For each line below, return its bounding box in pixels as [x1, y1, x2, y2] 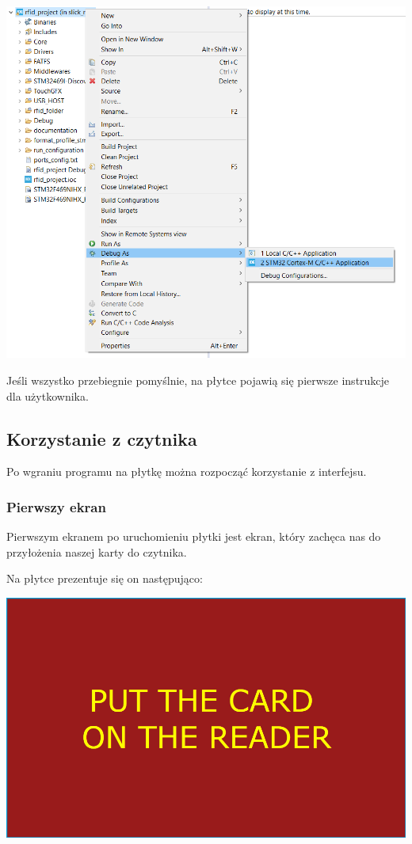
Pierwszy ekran [6, 496, 106, 516]
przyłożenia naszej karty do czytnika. [6, 543, 187, 560]
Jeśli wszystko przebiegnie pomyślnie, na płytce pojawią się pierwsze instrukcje [6, 372, 390, 389]
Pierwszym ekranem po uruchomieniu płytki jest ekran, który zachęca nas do [6, 528, 381, 545]
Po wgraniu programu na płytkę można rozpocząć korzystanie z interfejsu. [6, 463, 367, 480]
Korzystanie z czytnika [6, 426, 197, 451]
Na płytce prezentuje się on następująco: [6, 570, 203, 587]
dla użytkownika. [6, 387, 89, 404]
